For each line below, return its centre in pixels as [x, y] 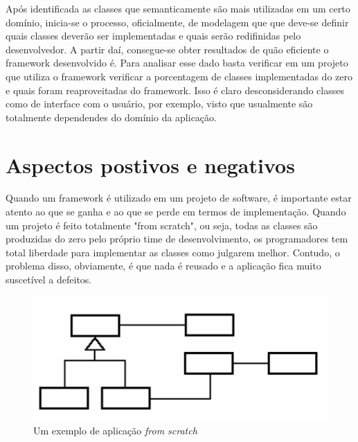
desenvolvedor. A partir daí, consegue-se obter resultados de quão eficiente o [167, 49]
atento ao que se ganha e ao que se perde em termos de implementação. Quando [176, 212]
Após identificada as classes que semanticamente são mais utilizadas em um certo [178, 8]
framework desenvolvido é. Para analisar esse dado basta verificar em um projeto [177, 63]
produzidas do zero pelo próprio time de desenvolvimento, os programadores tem [177, 239]
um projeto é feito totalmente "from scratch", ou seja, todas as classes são [162, 225]
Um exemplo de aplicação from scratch [115, 430]
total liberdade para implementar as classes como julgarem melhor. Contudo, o [173, 252]
